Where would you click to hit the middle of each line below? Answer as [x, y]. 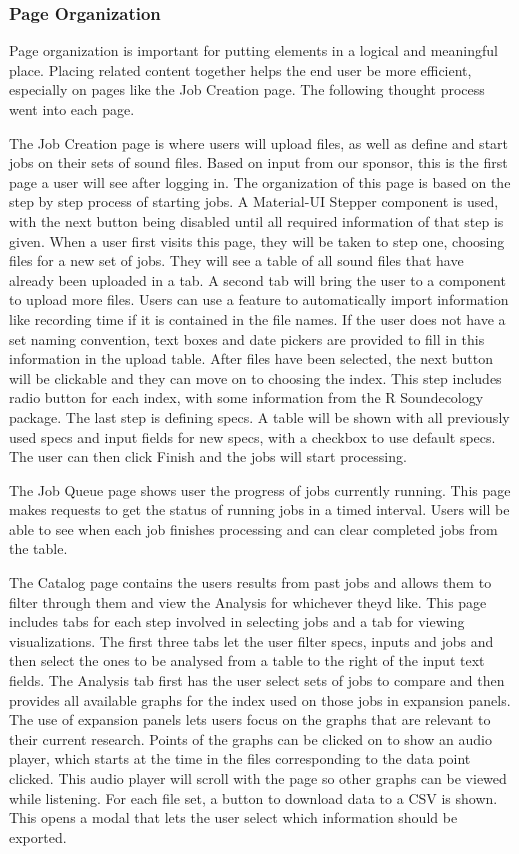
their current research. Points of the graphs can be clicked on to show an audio [250, 738]
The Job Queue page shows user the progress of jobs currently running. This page [260, 489]
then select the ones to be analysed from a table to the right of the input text [247, 660]
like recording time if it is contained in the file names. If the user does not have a [257, 318]
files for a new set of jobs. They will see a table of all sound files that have [236, 260]
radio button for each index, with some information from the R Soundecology [246, 397]
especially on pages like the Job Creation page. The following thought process [247, 89]
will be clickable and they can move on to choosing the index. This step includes [255, 377]
